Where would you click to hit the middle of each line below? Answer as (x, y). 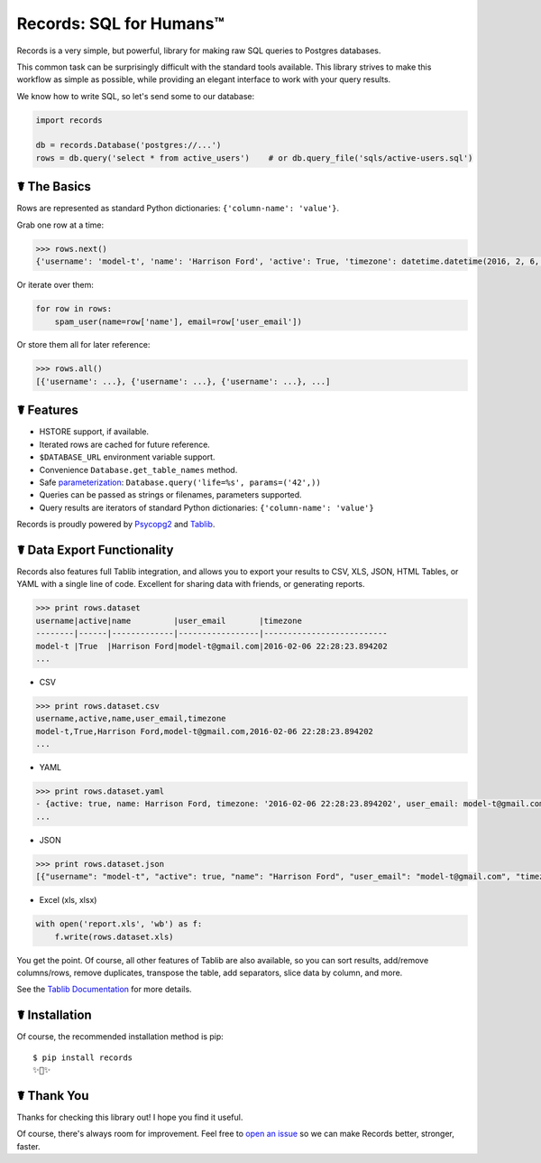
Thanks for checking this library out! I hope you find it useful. (130, 1117)
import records (69, 120)
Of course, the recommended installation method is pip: (120, 1037)
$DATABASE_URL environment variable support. (127, 457)
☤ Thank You (53, 1096)
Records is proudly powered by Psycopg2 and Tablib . (116, 525)
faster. (28, 1146)
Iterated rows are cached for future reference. (125, 444)
